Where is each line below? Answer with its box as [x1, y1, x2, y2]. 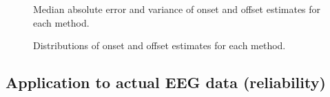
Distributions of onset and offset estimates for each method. [33, 38, 286, 53]
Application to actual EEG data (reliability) [6, 72, 326, 93]
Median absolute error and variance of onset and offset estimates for [33, 2, 321, 16]
